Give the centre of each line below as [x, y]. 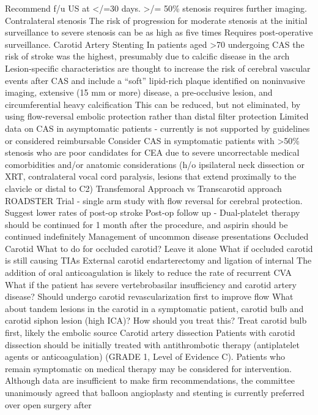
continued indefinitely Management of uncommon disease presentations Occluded [157, 236]
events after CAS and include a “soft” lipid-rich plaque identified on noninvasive [155, 80]
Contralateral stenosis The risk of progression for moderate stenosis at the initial [156, 20]
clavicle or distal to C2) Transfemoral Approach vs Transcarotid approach [143, 188]
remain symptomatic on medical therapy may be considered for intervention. [148, 368]
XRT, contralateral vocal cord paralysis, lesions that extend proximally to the [151, 176]
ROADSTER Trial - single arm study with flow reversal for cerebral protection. [154, 200]
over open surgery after [48, 404]
